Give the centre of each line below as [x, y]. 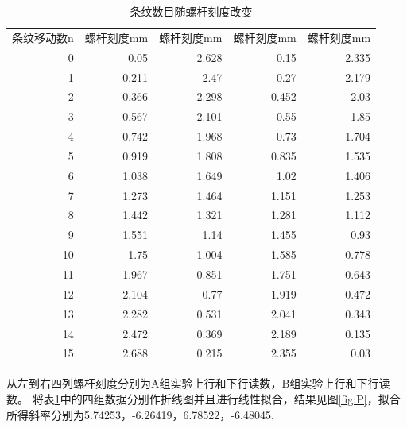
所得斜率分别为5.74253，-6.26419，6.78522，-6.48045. [140, 414]
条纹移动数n [43, 37]
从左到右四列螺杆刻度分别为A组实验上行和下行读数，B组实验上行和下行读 [198, 383]
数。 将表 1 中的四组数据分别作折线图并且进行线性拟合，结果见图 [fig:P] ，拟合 [203, 399]
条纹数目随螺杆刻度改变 [191, 11]
